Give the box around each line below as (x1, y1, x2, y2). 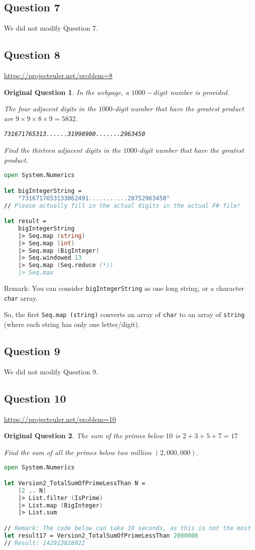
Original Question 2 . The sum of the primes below (4, 430, 164, 441)
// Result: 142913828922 (4, 539, 85, 547)
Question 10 (4, 390, 66, 406)
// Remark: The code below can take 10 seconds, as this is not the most (4, 524, 252, 532)
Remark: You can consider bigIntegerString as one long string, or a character (4, 283, 244, 293)
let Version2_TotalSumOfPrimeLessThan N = (4, 479, 146, 487)
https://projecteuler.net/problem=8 (4, 70, 112, 80)
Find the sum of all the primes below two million (4, 447, 152, 457)
